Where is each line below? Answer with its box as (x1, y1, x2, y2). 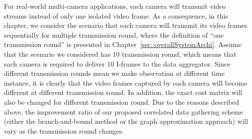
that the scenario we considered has (4, 48, 111, 59)
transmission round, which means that (122, 48, 237, 59)
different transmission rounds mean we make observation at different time (4, 68, 225, 78)
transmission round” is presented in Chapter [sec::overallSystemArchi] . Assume (4, 39, 242, 49)
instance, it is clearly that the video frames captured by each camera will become (4, 77, 247, 88)
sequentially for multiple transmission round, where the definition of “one (4, 29, 224, 40)
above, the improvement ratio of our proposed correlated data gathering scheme (4, 106, 243, 116)
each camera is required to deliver (4, 58, 105, 69)
